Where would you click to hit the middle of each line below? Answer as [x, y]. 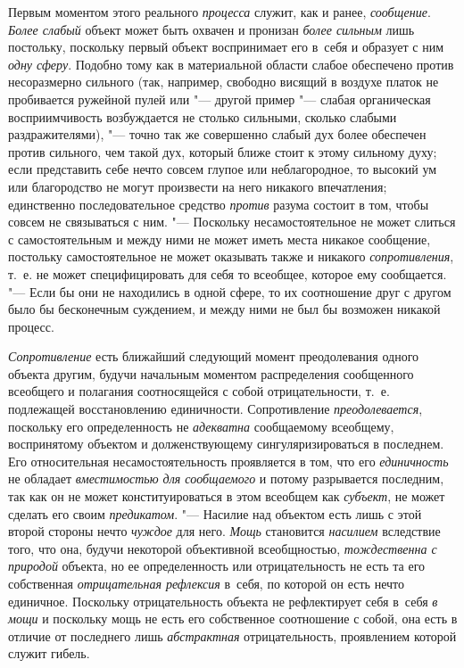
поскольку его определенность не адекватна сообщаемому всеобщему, [201, 426]
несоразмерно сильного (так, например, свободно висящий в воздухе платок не [224, 82]
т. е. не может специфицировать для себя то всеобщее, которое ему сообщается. [228, 273]
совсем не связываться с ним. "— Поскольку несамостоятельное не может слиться [232, 222]
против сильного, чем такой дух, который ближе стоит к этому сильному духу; [223, 151]
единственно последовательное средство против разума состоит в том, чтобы [219, 204]
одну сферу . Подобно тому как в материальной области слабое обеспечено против [231, 64]
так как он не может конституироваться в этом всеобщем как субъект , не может [227, 496]
